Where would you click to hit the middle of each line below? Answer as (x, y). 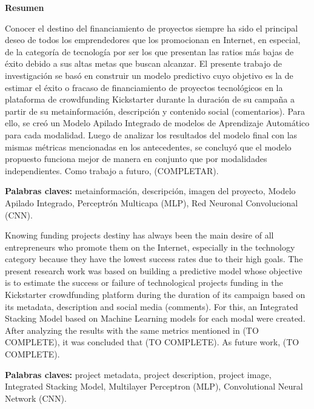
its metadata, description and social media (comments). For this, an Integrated (152, 306)
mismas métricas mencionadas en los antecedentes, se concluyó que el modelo (148, 147)
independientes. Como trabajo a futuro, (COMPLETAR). (112, 170)
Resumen (25, 7)
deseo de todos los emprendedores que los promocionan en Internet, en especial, (153, 40)
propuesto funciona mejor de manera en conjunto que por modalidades (136, 159)
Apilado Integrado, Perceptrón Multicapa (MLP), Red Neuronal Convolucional (152, 202)
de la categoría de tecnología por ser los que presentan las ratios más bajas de (149, 51)
